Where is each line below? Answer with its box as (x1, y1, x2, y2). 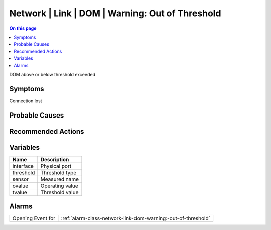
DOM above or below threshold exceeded (9, 71, 95, 77)
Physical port (40, 162, 72, 169)
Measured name (40, 176, 79, 183)
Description (40, 156, 69, 163)
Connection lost (9, 98, 42, 104)
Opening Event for (12, 215, 56, 222)
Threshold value (40, 189, 79, 196)
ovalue (12, 182, 29, 189)
